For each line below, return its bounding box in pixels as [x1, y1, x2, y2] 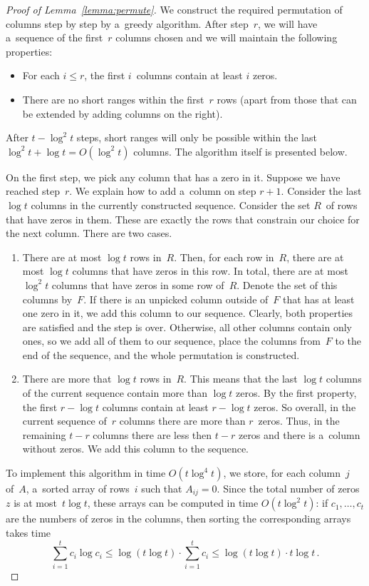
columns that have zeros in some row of [51, 277, 224, 292]
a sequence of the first [6, 30, 103, 45]
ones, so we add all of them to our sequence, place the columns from [22, 333, 321, 348]
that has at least [283, 291, 355, 306]
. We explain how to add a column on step [69, 183, 256, 198]
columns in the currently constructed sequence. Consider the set [31, 197, 311, 212]
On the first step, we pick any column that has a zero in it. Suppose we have [6, 169, 341, 184]
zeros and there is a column [238, 427, 360, 442]
